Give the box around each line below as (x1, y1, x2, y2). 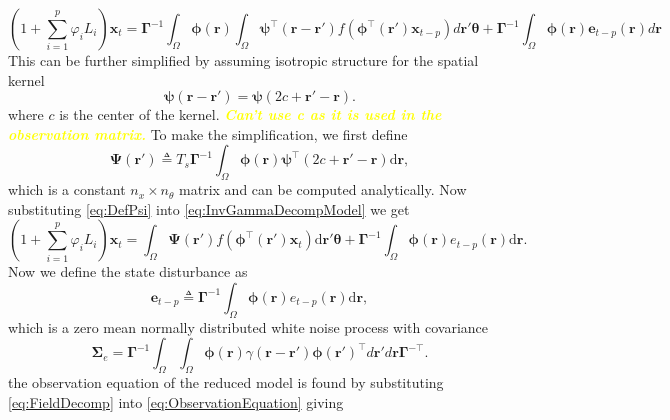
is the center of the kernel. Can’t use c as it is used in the (59, 104, 442, 125)
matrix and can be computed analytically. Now (179, 179, 467, 200)
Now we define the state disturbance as (8, 261, 248, 282)
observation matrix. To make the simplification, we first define (8, 123, 408, 144)
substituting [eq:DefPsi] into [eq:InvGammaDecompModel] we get (8, 198, 410, 219)
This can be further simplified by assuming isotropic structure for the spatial (8, 50, 479, 70)
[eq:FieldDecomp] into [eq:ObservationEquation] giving (8, 391, 344, 412)
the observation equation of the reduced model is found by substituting (8, 372, 444, 393)
